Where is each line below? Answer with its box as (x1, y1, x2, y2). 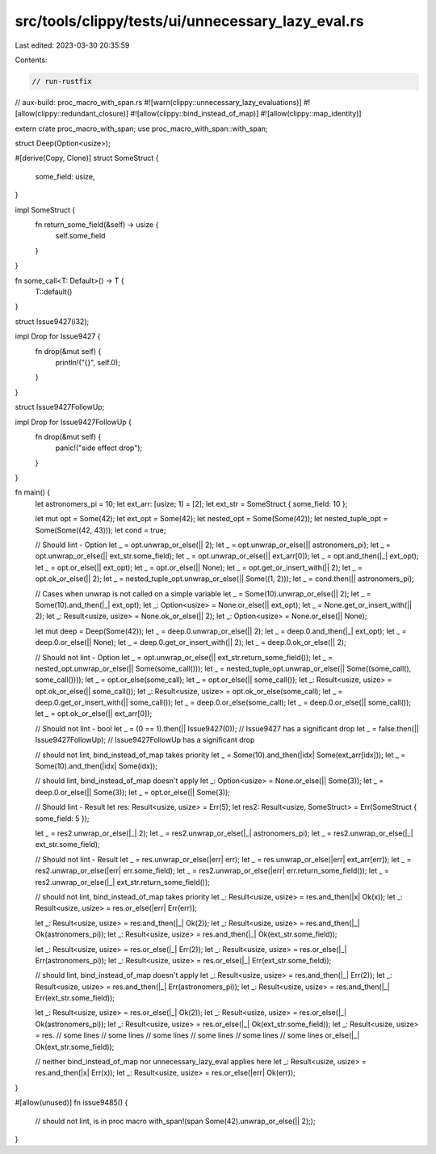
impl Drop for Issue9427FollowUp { (15, 417, 132, 427)
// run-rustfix (31, 77, 92, 86)
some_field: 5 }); (35, 813, 90, 823)
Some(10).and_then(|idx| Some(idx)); (35, 761, 157, 771)
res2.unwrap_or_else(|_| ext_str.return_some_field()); (35, 877, 210, 887)
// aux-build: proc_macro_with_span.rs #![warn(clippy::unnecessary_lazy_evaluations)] (15, 97, 302, 107)
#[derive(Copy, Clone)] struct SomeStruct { (15, 154, 159, 163)
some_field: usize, (35, 171, 96, 181)
